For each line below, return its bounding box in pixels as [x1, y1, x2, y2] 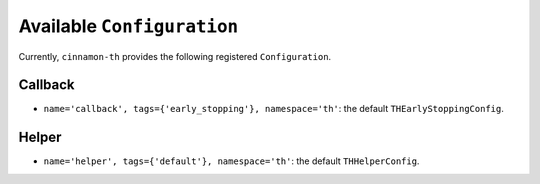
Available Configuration [18, 15, 239, 37]
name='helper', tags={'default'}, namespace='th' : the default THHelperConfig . [43, 155, 420, 167]
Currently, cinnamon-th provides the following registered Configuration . [18, 50, 332, 62]
